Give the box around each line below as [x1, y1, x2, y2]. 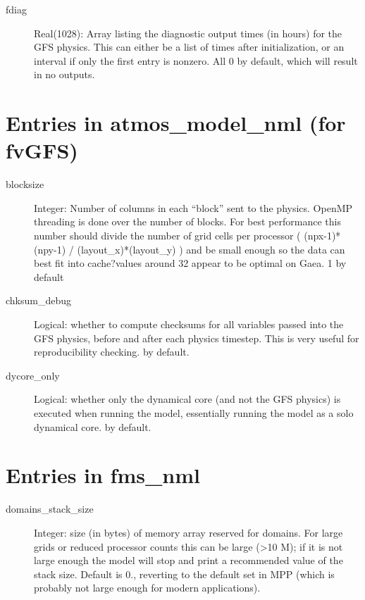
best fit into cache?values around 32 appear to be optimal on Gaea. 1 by [34, 256, 347, 270]
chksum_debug [6, 293, 72, 308]
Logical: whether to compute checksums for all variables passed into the [34, 317, 344, 332]
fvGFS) [6, 136, 78, 165]
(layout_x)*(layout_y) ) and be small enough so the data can [77, 242, 345, 256]
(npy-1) [34, 242, 66, 256]
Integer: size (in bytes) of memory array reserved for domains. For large [34, 525, 343, 539]
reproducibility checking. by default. [34, 344, 190, 359]
